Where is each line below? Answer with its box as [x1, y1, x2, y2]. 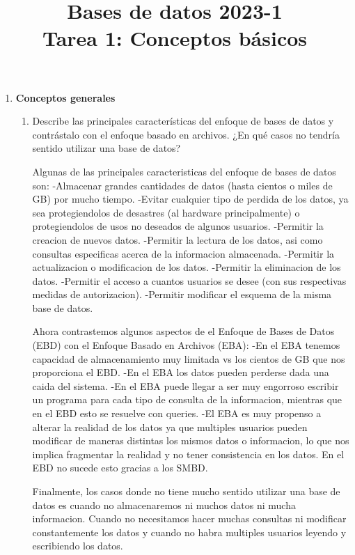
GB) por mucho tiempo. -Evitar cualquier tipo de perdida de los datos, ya [32, 191, 349, 206]
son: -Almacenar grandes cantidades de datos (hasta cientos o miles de [32, 178, 333, 192]
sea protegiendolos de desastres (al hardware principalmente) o [32, 205, 300, 219]
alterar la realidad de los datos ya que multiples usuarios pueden [32, 419, 308, 434]
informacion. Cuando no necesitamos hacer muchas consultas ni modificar [32, 511, 347, 526]
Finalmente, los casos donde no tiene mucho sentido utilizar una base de [32, 484, 340, 498]
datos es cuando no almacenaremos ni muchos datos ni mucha [32, 497, 296, 512]
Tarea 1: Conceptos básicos [42, 24, 308, 52]
